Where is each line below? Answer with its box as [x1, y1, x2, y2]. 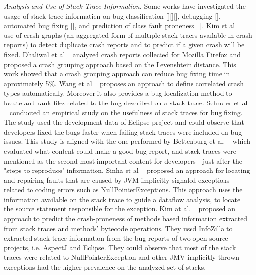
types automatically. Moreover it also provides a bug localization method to [4, 88, 232, 98]
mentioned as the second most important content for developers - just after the [4, 155, 242, 166]
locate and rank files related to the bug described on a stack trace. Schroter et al [4, 97, 248, 107]
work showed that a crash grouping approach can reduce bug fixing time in [4, 69, 230, 79]
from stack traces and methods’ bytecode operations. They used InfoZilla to [4, 223, 233, 233]
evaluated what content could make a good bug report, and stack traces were [4, 145, 236, 156]
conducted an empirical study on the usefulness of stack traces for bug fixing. [9, 107, 243, 117]
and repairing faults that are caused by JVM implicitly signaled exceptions [4, 174, 230, 185]
